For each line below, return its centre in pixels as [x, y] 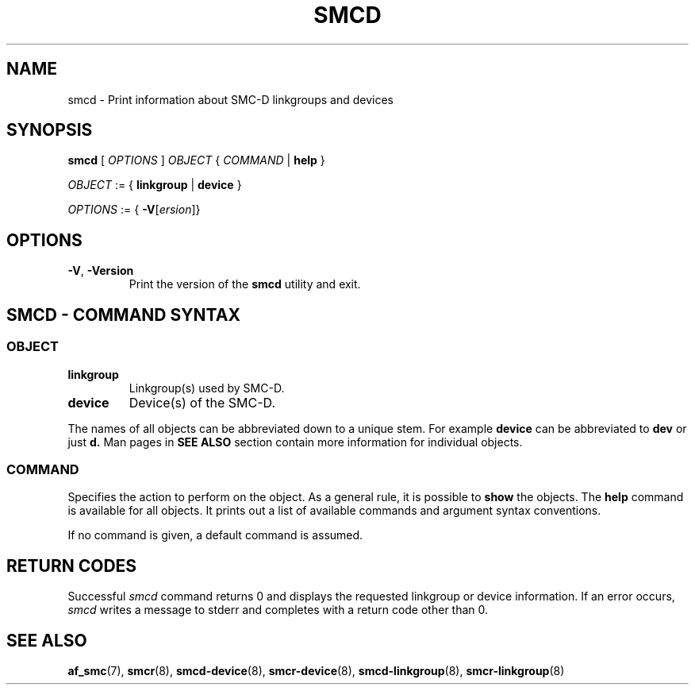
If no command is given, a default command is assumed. [215, 535]
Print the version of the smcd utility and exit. [245, 284]
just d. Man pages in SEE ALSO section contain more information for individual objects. [295, 442]
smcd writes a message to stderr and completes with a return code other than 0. [278, 610]
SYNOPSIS [50, 130]
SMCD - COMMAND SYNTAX [123, 315]
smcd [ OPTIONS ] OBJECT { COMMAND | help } [196, 160]
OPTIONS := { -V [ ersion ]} [134, 210]
